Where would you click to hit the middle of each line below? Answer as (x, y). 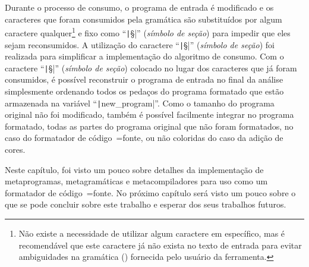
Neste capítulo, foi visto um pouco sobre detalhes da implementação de (134, 169)
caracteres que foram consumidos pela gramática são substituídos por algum (144, 19)
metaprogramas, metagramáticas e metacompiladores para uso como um (136, 181)
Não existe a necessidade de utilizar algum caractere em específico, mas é (152, 233)
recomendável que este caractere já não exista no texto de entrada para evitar (160, 245)
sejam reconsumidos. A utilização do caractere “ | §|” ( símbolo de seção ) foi (140, 44)
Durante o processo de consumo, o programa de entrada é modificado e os (139, 7)
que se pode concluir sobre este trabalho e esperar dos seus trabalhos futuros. (146, 204)
